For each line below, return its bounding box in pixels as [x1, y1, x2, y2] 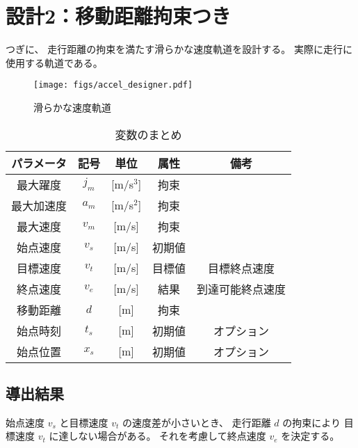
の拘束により [282, 415, 341, 429]
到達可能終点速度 [197, 280, 286, 297]
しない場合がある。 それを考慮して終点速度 [68, 429, 266, 443]
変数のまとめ [115, 126, 182, 143]
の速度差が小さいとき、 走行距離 [122, 415, 271, 429]
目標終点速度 [208, 259, 275, 276]
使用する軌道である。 [6, 55, 103, 70]
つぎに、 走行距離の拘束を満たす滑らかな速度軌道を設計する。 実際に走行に [6, 42, 352, 56]
